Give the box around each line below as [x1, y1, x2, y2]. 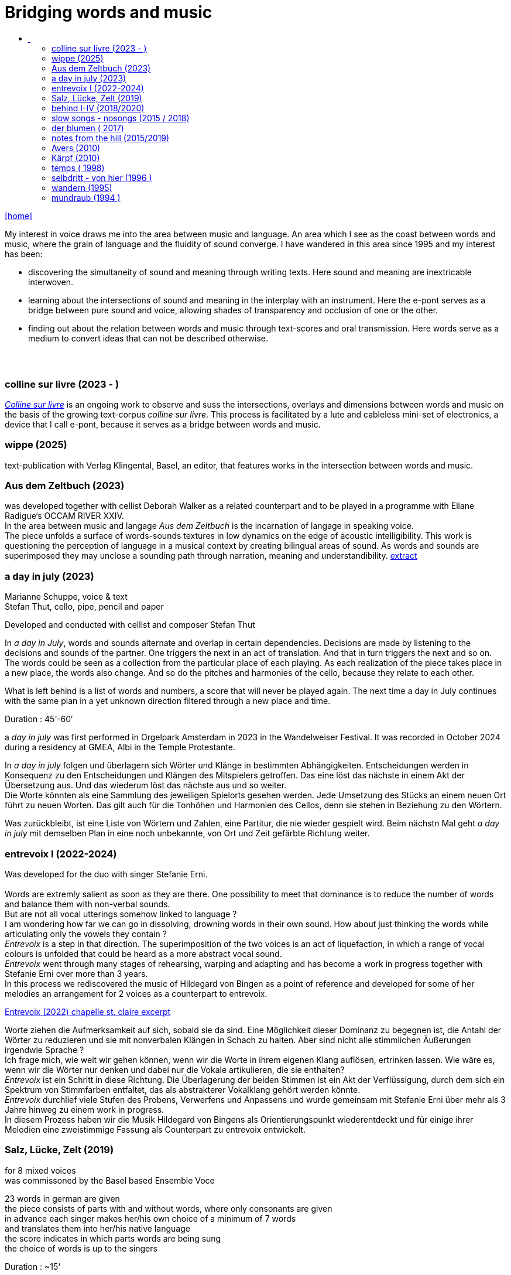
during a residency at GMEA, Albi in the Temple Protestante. [5, 742, 236, 753]
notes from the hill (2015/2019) [52, 132, 170, 143]
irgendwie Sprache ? [5, 1044, 84, 1055]
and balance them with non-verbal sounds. [5, 898, 170, 909]
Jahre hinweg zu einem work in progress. [5, 1104, 164, 1115]
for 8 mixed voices [5, 1165, 76, 1175]
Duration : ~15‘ [5, 1261, 60, 1271]
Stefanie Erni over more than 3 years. [5, 968, 148, 979]
